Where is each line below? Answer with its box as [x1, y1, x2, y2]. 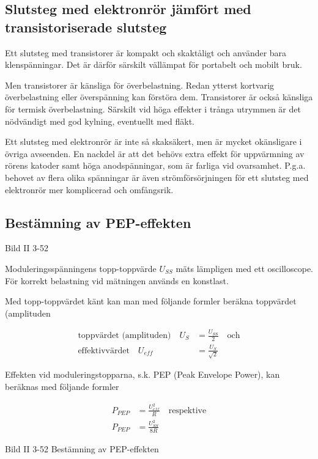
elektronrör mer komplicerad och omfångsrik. [5, 183, 174, 196]
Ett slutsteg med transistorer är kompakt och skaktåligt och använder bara [5, 46, 287, 59]
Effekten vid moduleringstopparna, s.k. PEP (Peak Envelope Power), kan [5, 368, 280, 381]
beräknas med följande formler [5, 380, 119, 392]
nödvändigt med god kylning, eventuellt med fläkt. [5, 114, 194, 127]
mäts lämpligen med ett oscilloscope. [176, 262, 313, 274]
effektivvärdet [78, 346, 130, 355]
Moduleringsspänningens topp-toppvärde [5, 262, 157, 274]
